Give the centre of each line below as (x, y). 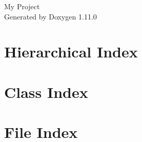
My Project (22, 6)
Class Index (46, 92)
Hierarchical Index (71, 52)
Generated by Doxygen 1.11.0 (50, 16)
